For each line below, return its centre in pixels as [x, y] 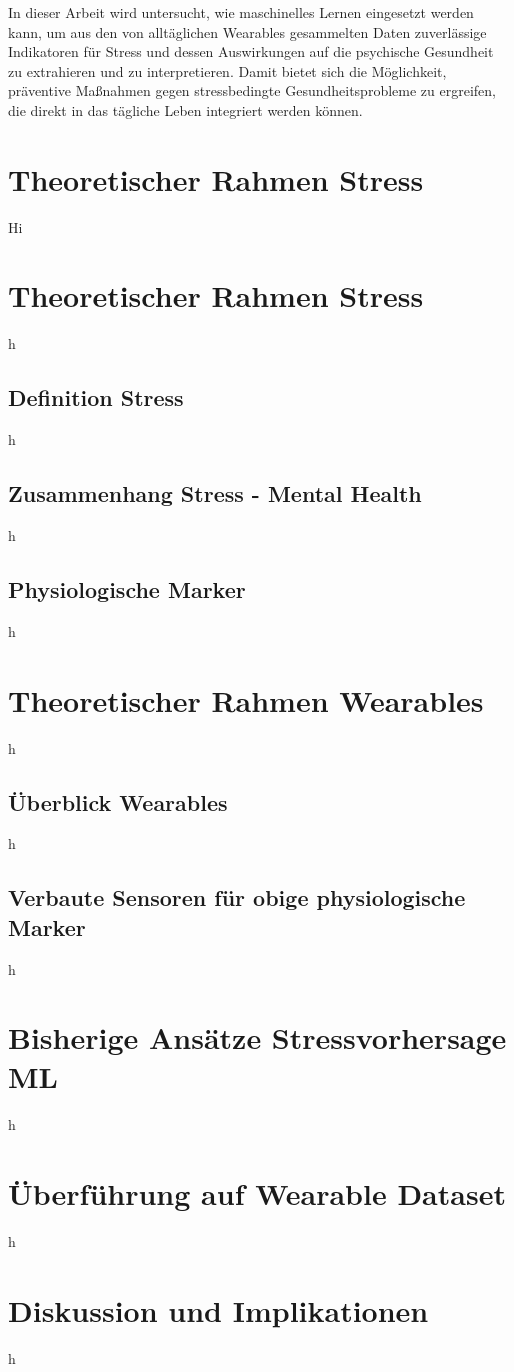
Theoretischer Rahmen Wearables [246, 699]
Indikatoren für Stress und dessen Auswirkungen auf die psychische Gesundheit [251, 51]
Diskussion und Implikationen [218, 1309]
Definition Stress [96, 397]
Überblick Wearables [118, 801]
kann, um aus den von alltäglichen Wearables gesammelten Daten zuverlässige [247, 31]
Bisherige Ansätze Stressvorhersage [257, 1037]
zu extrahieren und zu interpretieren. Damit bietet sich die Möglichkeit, [227, 70]
